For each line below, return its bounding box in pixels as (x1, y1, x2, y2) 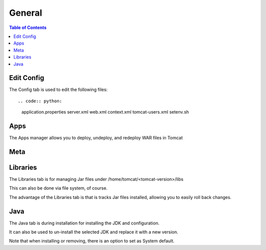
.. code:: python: (18, 98, 63, 104)
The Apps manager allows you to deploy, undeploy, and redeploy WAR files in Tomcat (9, 135, 183, 141)
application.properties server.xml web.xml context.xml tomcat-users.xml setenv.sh (21, 109, 189, 115)
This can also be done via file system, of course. (9, 185, 108, 191)
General (9, 7, 42, 18)
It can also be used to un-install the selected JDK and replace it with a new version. (9, 229, 178, 235)
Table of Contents (9, 25, 47, 30)
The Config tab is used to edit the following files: (9, 86, 108, 93)
